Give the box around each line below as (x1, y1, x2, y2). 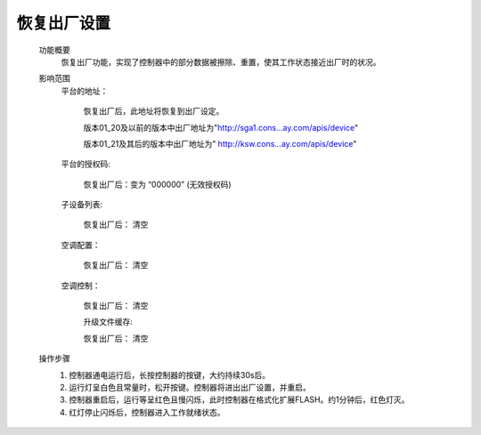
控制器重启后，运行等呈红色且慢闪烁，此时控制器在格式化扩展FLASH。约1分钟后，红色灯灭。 (69, 394, 410, 405)
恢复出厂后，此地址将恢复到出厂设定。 (83, 106, 224, 117)
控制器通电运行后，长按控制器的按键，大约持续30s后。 (69, 369, 271, 380)
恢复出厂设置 (16, 13, 111, 33)
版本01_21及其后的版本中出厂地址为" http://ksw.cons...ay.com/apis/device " (83, 138, 357, 149)
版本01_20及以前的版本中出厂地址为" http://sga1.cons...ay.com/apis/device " (83, 122, 359, 133)
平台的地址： (61, 85, 109, 96)
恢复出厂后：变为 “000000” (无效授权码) (83, 179, 232, 189)
